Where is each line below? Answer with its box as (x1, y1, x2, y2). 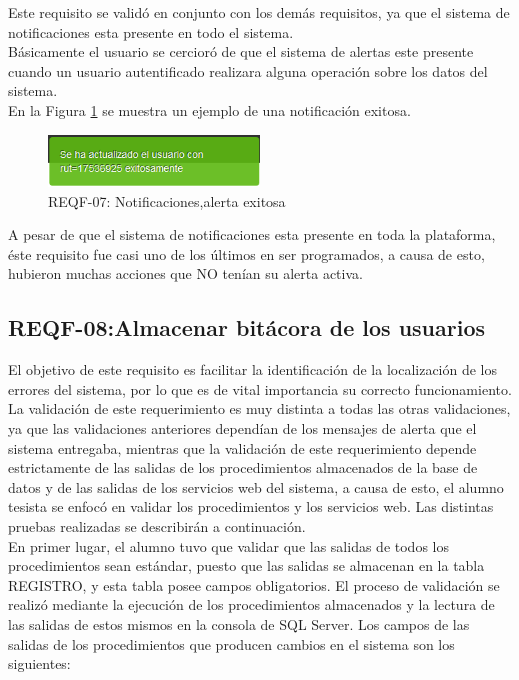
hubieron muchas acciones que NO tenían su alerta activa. (8, 263, 363, 284)
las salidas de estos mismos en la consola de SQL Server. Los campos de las (8, 613, 470, 634)
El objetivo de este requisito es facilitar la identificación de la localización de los (8, 359, 498, 380)
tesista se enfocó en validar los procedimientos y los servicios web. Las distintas (8, 496, 494, 517)
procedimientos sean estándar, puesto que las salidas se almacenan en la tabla (8, 555, 485, 576)
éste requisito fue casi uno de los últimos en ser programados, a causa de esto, (8, 243, 485, 264)
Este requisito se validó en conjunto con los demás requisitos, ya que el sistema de (8, 2, 510, 22)
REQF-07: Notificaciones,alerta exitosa (48, 190, 286, 211)
